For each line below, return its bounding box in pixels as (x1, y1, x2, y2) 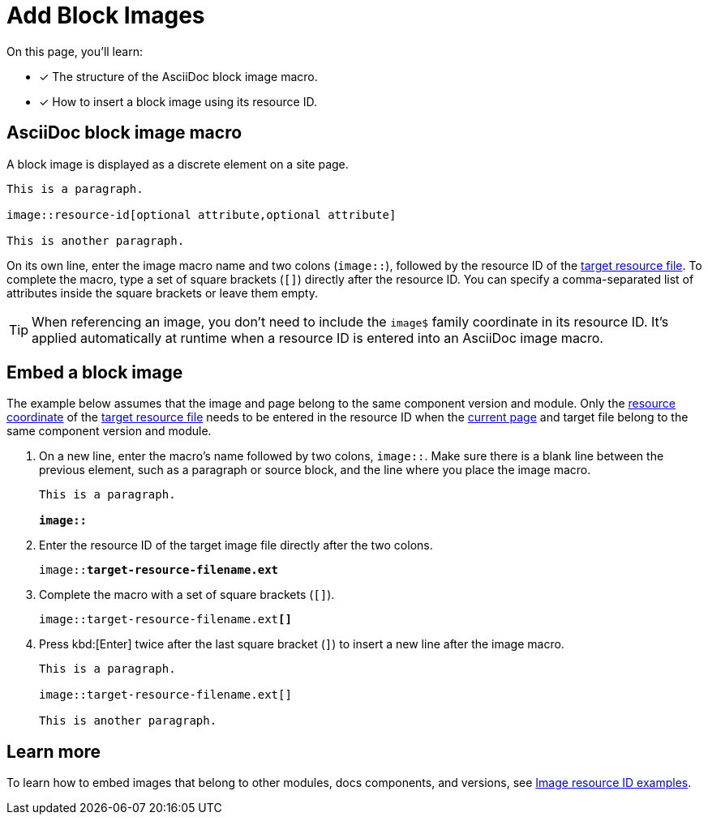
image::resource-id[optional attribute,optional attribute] (6, 207, 397, 221)
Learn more (6, 741, 101, 762)
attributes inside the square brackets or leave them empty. (6, 285, 318, 300)
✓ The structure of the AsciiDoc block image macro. (39, 69, 318, 83)
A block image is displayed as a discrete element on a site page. (6, 156, 349, 171)
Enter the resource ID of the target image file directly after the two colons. (39, 538, 433, 553)
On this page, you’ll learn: (6, 44, 143, 58)
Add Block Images (6, 2, 205, 29)
